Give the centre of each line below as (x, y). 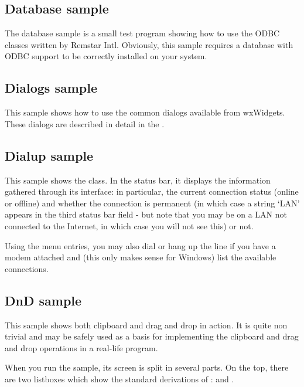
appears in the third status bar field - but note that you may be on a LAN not (146, 214)
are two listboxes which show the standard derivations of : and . (119, 378)
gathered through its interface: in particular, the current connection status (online (152, 191)
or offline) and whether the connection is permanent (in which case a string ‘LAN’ (152, 203)
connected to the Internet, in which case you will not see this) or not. (129, 225)
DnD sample (43, 300)
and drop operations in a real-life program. (81, 347)
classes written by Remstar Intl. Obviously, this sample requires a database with (149, 44)
